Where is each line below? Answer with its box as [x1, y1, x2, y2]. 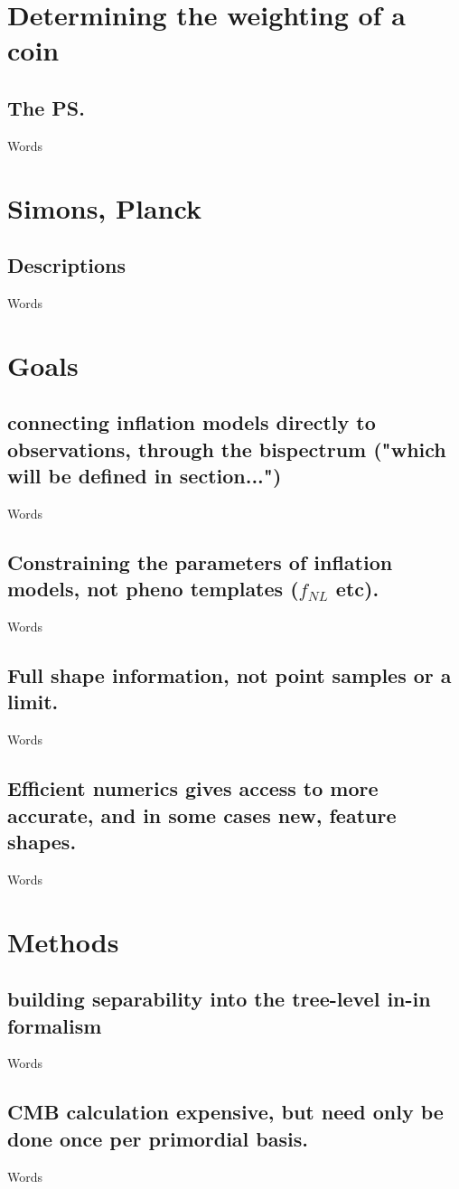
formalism [7, 1011, 102, 1039]
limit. [7, 688, 59, 716]
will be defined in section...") [7, 462, 282, 490]
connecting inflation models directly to [7, 408, 376, 436]
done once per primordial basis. [7, 1124, 308, 1152]
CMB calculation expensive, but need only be [7, 1098, 444, 1126]
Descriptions [7, 251, 126, 279]
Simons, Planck [7, 189, 201, 226]
